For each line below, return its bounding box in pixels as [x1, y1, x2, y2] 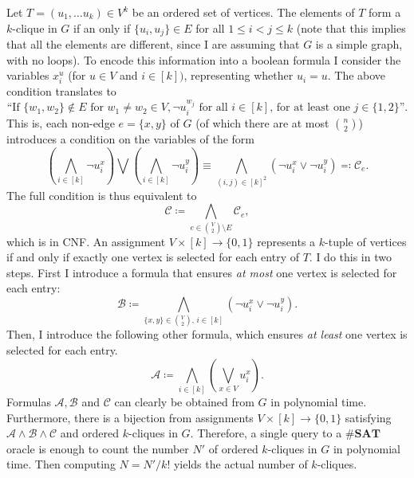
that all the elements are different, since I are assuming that [6, 36, 300, 53]
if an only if [73, 19, 131, 36]
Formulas [6, 393, 51, 409]
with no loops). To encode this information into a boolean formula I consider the [6, 51, 401, 68]
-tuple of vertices [325, 233, 407, 249]
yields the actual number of [173, 456, 308, 472]
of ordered [208, 440, 258, 456]
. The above [327, 67, 386, 84]
